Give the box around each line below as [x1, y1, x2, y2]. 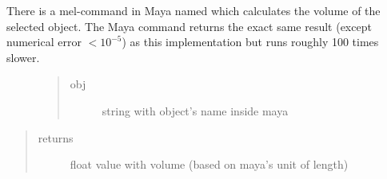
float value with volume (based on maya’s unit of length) [70, 156, 349, 173]
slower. [6, 49, 40, 65]
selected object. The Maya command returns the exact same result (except [6, 18, 372, 34]
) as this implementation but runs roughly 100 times [122, 33, 379, 50]
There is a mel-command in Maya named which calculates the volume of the [6, 2, 381, 18]
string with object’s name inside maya [102, 102, 289, 119]
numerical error [6, 33, 82, 50]
